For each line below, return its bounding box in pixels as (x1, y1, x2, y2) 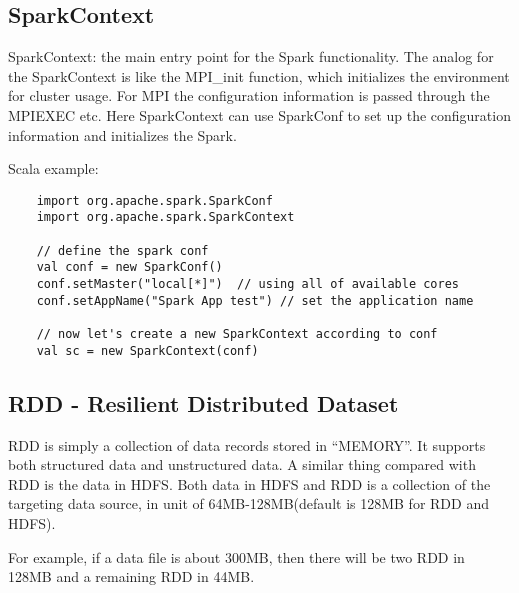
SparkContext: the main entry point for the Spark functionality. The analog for (8, 46, 494, 67)
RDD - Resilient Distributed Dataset (8, 387, 399, 418)
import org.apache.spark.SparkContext (36, 210, 295, 225)
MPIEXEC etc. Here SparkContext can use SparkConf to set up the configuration (8, 104, 511, 125)
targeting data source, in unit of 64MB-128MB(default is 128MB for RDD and (8, 493, 489, 514)
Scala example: (8, 158, 99, 179)
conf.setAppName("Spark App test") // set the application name (36, 293, 474, 308)
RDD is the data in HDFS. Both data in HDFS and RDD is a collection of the (8, 473, 491, 494)
